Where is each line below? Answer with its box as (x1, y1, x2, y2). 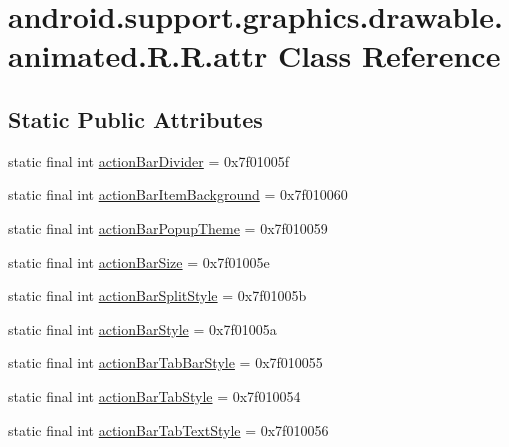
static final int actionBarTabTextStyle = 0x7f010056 (8, 419, 329, 440)
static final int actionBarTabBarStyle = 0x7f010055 (8, 352, 323, 373)
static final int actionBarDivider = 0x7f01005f (8, 150, 289, 171)
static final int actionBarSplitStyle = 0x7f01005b (8, 285, 307, 306)
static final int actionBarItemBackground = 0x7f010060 (8, 184, 348, 205)
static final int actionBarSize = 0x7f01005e (8, 251, 270, 272)
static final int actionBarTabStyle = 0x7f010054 (8, 385, 301, 406)
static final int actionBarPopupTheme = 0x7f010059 (8, 217, 328, 238)
